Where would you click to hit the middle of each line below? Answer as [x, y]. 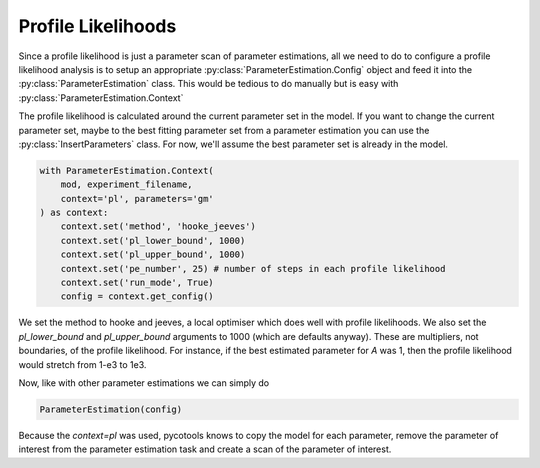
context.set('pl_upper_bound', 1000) [153, 254]
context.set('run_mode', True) [137, 282]
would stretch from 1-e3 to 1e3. [82, 364]
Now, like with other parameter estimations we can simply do [144, 382]
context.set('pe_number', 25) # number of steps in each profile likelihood [253, 268]
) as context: [74, 213]
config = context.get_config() [137, 296]
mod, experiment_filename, [127, 184]
